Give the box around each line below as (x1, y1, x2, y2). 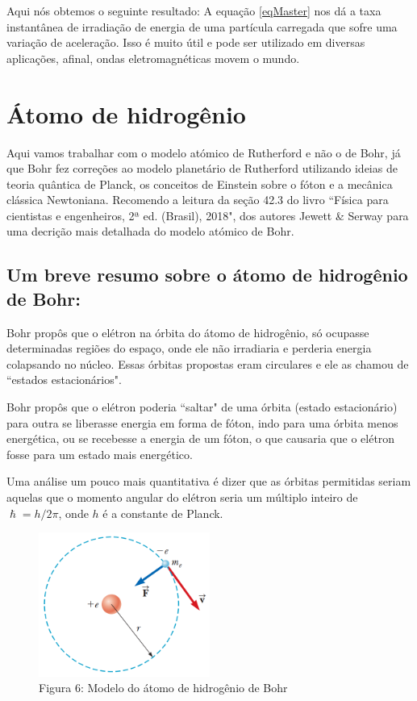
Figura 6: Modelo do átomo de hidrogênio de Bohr (39, 679, 288, 696)
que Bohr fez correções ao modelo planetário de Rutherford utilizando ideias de (6, 160, 398, 177)
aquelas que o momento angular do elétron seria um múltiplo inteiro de (6, 489, 358, 505)
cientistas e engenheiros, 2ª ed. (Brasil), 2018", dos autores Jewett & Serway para (6, 207, 409, 223)
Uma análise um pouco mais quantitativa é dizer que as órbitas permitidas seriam (6, 473, 411, 490)
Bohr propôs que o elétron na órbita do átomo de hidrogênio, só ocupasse (6, 323, 369, 340)
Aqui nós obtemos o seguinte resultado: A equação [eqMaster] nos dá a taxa (6, 2, 382, 19)
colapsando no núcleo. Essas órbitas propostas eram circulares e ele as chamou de (6, 355, 409, 372)
